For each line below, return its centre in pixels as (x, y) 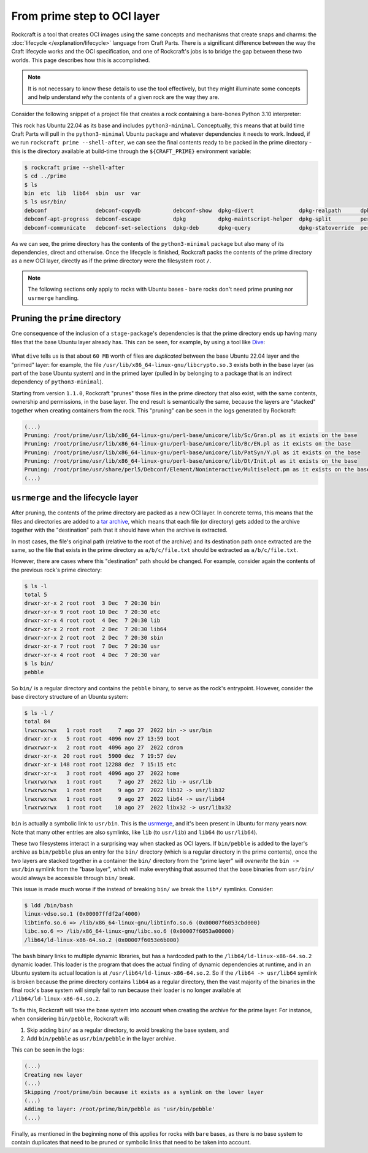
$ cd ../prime (45, 176)
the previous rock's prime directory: (57, 570)
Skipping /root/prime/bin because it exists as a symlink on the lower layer (144, 1092)
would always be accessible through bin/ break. (73, 878)
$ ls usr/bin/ (45, 202)
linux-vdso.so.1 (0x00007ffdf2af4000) (82, 914)
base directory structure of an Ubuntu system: (70, 696)
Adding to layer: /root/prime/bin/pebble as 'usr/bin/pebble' (120, 1109)
